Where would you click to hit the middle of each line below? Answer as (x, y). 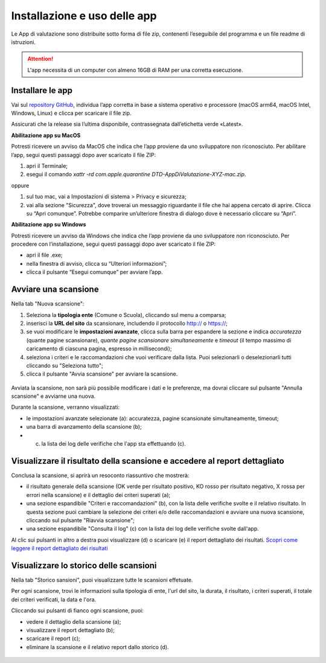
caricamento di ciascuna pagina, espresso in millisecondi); (99, 349)
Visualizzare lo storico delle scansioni (84, 565)
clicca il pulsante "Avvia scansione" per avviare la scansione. (102, 374)
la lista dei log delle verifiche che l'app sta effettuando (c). (114, 444)
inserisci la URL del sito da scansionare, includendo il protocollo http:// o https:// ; (127, 323)
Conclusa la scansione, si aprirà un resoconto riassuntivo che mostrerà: (100, 475)
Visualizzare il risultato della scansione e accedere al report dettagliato (148, 461)
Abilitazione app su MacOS (46, 135)
